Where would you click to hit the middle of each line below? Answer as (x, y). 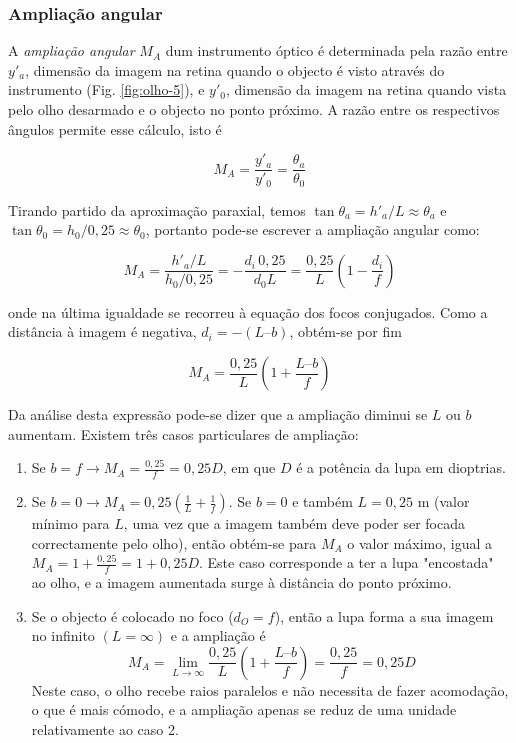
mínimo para (70, 523)
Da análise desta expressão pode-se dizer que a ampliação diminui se (218, 414)
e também (322, 501)
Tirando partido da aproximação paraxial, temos (157, 209)
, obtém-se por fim (345, 331)
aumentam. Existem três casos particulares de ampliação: (183, 433)
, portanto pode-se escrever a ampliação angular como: (312, 229)
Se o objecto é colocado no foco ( (132, 615)
